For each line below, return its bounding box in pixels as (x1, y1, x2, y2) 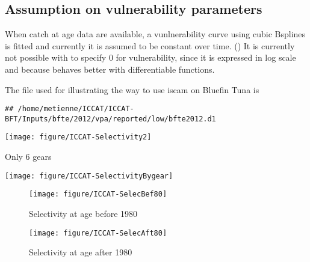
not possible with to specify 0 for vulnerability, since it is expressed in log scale (5, 51, 296, 64)
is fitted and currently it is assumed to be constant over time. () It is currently (5, 39, 295, 52)
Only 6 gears (5, 150, 52, 163)
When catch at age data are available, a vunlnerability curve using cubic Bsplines (5, 28, 306, 40)
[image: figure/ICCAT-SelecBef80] (29, 190, 167, 199)
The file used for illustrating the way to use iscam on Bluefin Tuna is (5, 83, 259, 96)
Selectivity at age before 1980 (29, 207, 138, 220)
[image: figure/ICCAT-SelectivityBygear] (5, 171, 173, 180)
